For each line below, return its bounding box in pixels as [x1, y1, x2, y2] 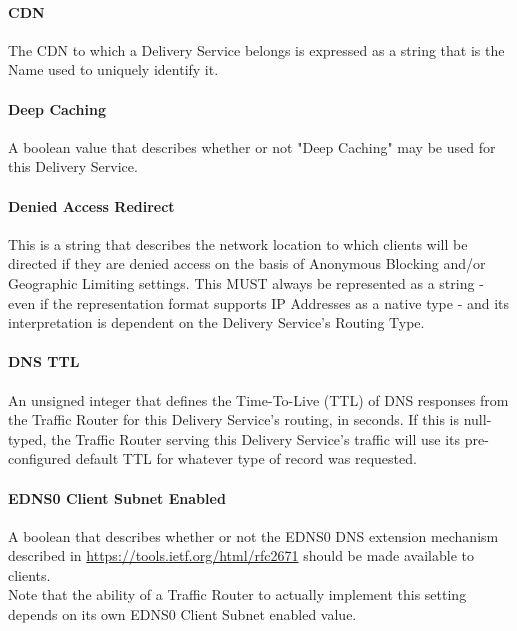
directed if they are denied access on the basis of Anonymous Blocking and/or [8, 253, 486, 274]
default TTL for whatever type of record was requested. [75, 448, 417, 469]
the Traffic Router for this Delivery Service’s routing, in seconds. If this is [8, 409, 460, 430]
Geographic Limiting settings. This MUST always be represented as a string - [8, 272, 484, 293]
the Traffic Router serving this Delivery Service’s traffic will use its [51, 428, 461, 449]
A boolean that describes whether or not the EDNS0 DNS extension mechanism [8, 525, 499, 546]
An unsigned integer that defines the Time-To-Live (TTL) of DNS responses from [8, 389, 509, 410]
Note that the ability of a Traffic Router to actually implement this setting [8, 584, 467, 605]
